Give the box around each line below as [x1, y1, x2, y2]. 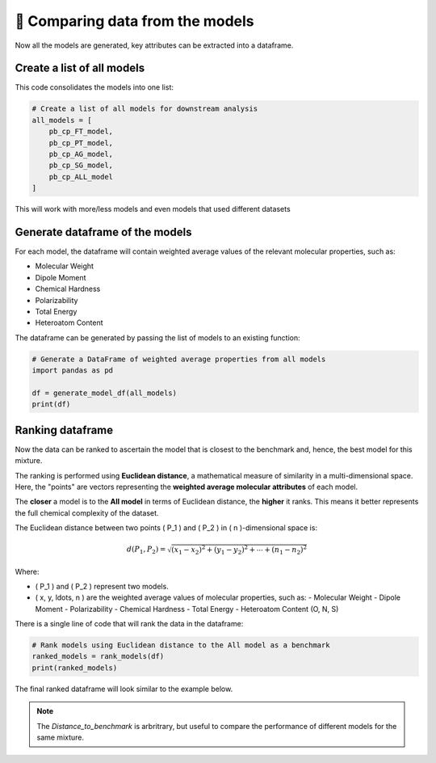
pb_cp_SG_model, [48, 161, 113, 170]
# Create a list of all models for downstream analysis [31, 104, 258, 113]
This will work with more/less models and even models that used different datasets [15, 204, 291, 214]
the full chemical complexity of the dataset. [15, 508, 159, 517]
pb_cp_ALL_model [48, 172, 113, 181]
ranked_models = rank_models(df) [31, 651, 165, 661]
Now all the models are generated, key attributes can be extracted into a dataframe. [15, 40, 294, 50]
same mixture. [36, 732, 85, 742]
